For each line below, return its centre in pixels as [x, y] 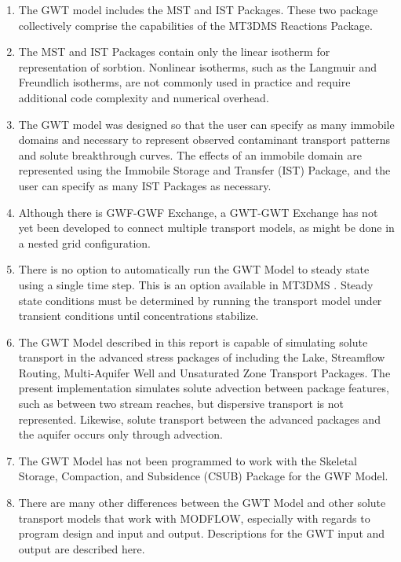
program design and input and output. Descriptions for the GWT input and [202, 533]
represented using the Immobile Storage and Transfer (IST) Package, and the [204, 170]
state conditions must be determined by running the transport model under [200, 300]
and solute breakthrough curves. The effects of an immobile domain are [190, 154]
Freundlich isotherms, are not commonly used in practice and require [184, 82]
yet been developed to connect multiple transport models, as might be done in [206, 228]
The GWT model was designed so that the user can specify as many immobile [206, 124]
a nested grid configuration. [84, 242]
